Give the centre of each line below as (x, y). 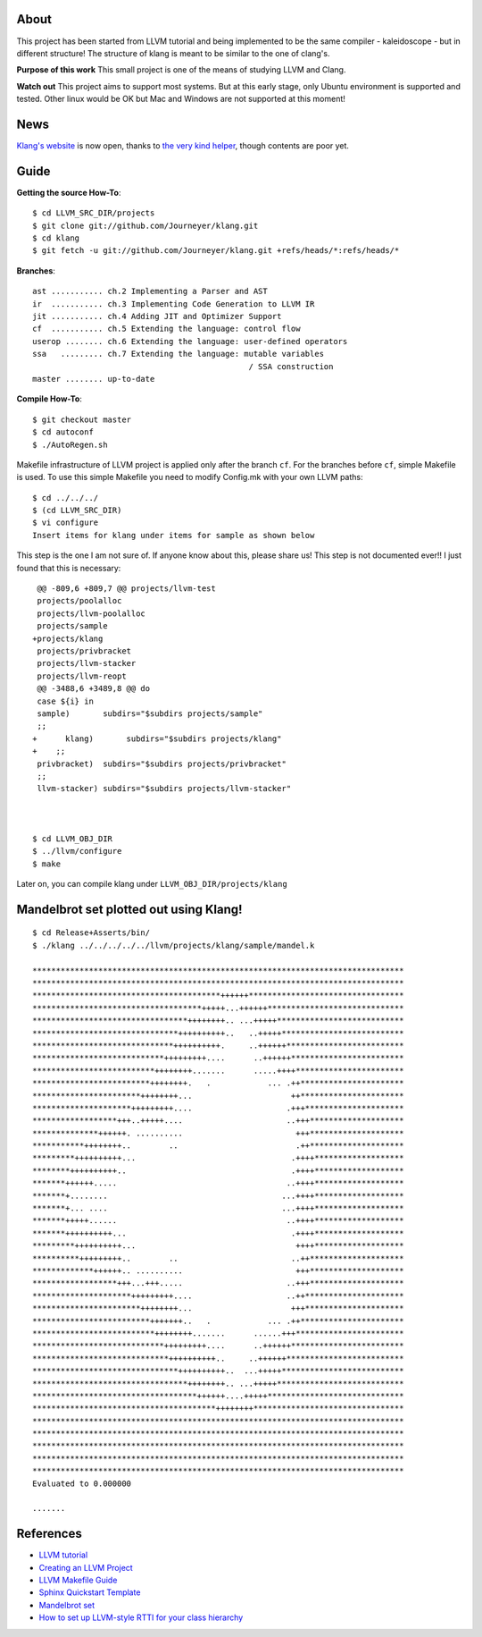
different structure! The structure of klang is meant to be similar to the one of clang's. (173, 53)
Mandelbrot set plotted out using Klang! (129, 909)
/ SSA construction (291, 366)
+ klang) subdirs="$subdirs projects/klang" (157, 738)
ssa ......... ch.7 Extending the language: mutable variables (179, 354)
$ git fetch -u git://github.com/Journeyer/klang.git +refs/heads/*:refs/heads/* (216, 251)
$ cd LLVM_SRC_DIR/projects (94, 213)
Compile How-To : (49, 399)
